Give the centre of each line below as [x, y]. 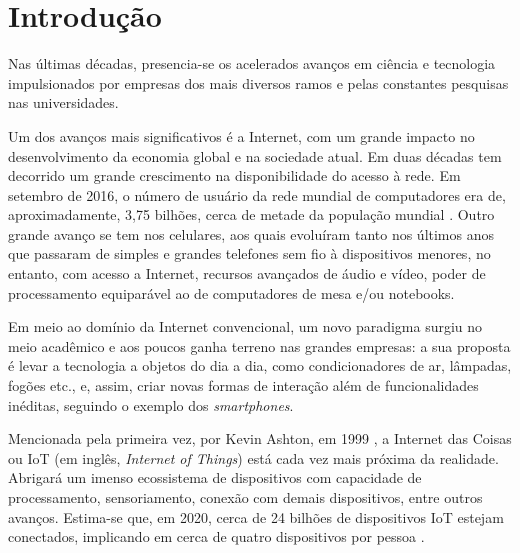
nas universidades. [63, 102]
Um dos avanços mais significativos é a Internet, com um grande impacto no [241, 135]
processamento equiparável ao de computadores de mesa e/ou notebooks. [231, 292]
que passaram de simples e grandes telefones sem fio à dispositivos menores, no [249, 253]
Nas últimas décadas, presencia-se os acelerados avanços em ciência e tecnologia [252, 63]
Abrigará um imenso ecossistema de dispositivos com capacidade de [215, 477]
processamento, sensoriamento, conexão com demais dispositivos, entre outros [245, 497]
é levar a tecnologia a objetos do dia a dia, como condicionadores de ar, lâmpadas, [260, 365]
